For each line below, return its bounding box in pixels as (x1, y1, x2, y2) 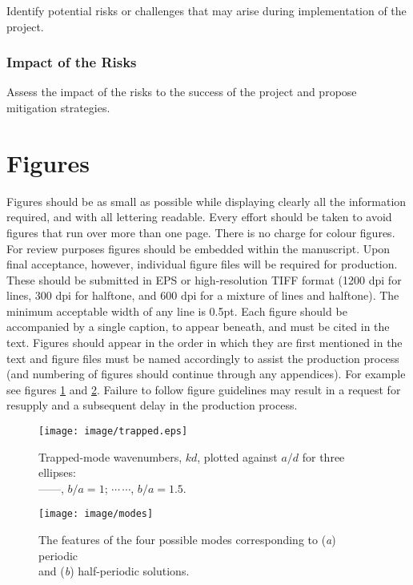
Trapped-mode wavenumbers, (38, 448, 182, 465)
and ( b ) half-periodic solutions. (38, 563, 190, 579)
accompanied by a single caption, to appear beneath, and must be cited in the (6, 318, 390, 335)
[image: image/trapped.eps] (38, 426, 188, 438)
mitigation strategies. (6, 99, 110, 115)
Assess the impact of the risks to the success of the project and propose (6, 83, 357, 100)
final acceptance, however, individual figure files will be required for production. (6, 256, 398, 272)
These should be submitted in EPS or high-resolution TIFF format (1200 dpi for (6, 271, 402, 288)
